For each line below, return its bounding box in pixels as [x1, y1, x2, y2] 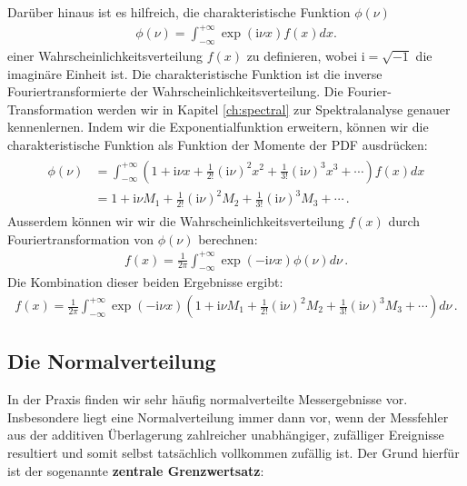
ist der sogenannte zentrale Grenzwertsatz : [7, 461, 264, 480]
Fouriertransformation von [7, 229, 154, 248]
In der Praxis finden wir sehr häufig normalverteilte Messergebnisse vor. [7, 390, 408, 409]
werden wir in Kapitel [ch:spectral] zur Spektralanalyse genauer [96, 99, 451, 118]
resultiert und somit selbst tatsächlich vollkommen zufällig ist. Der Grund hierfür [7, 443, 460, 462]
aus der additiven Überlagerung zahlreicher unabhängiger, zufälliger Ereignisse [7, 425, 444, 444]
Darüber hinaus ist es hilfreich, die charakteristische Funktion [7, 3, 351, 21]
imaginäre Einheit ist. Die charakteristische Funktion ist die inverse [7, 64, 383, 83]
